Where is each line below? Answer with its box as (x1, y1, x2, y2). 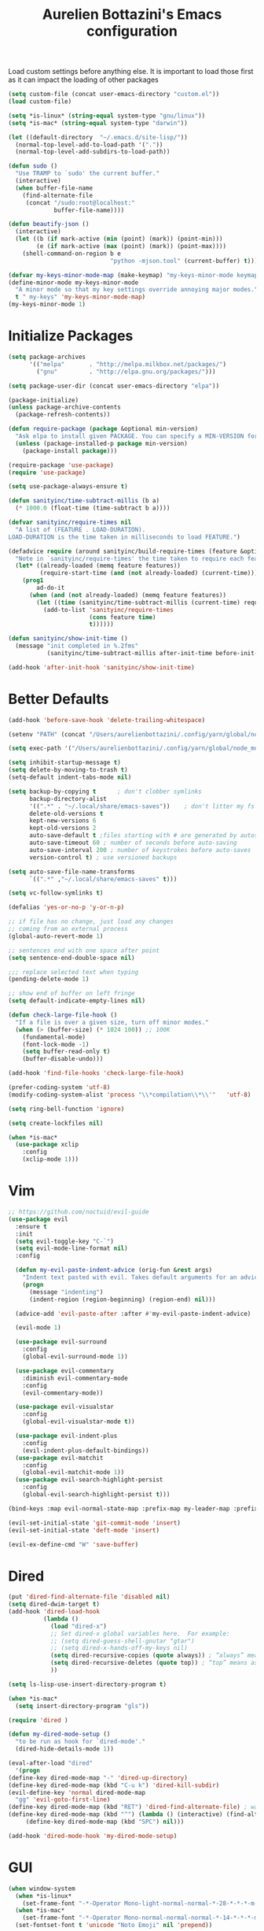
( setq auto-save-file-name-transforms (8, 868, 135, 876)
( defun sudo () (8, 162, 58, 170)
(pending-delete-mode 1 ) (8, 975, 90, 984)
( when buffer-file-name (15, 183, 93, 192)
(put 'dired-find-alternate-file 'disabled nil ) (8, 1593, 170, 1601)
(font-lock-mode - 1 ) (22, 1040, 90, 1048)
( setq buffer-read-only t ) (22, 1047, 111, 1056)
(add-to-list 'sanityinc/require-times (42, 606, 174, 613)
